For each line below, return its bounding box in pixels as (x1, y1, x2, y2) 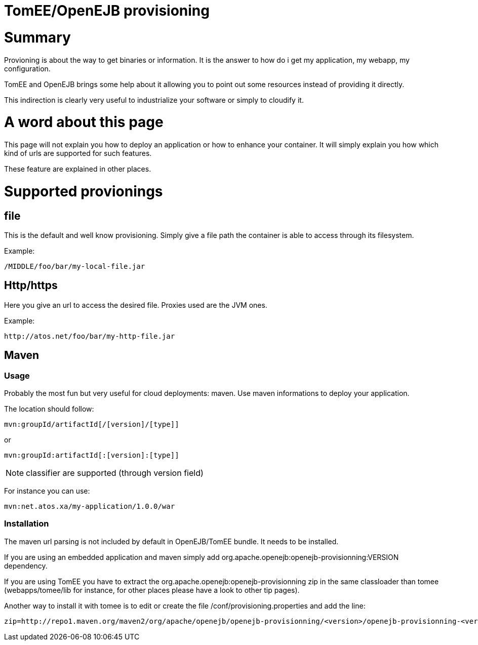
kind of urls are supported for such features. (4, 149, 152, 157)
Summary (4, 28, 71, 46)
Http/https (4, 279, 58, 292)
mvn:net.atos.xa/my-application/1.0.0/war (4, 502, 175, 510)
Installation (4, 518, 49, 529)
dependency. (4, 561, 48, 570)
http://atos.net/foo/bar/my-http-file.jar (4, 332, 175, 340)
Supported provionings (4, 182, 163, 200)
